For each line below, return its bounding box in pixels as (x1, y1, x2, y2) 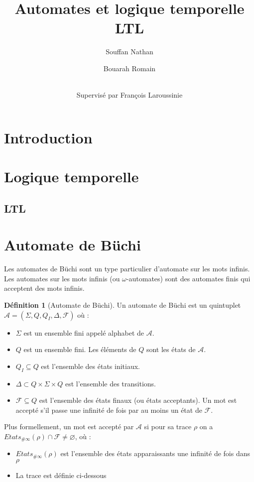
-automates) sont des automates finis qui (126, 273, 251, 283)
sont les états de (146, 344, 196, 355)
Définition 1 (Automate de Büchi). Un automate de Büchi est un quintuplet (4, 299, 241, 310)
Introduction (4, 127, 93, 147)
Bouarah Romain (103, 63, 156, 73)
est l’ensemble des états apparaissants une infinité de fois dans (60, 448, 251, 459)
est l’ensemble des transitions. (65, 378, 156, 388)
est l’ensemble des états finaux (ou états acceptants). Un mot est (39, 395, 237, 405)
